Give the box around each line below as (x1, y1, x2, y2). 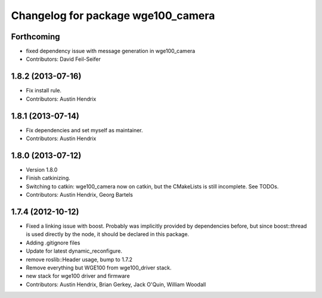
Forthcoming (11, 32, 60, 42)
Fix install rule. (26, 87, 62, 94)
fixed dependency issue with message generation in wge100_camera (26, 48, 196, 55)
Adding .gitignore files (26, 239, 80, 246)
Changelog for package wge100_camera (11, 9, 215, 22)
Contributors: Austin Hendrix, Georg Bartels (26, 191, 134, 198)
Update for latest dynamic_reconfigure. (26, 247, 122, 254)
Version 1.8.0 (26, 166, 58, 173)
